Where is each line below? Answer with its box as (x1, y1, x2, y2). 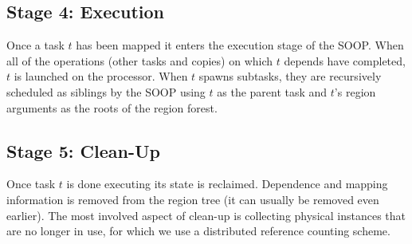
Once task (6, 175, 56, 192)
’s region (334, 83, 376, 100)
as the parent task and (217, 83, 328, 100)
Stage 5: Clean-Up (6, 138, 160, 163)
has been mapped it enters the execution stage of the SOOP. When (76, 37, 404, 53)
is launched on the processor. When (14, 68, 188, 85)
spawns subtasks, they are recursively (198, 68, 382, 85)
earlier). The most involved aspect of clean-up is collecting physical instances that (6, 207, 406, 223)
